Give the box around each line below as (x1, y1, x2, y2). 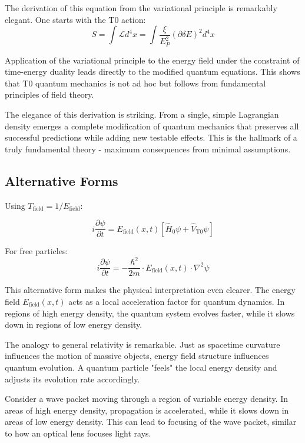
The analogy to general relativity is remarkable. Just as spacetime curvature (5, 338, 280, 350)
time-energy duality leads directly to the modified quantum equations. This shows (5, 65, 300, 78)
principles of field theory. (5, 88, 94, 101)
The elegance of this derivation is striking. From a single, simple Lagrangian (5, 108, 279, 120)
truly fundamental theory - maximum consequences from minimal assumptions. (5, 142, 291, 155)
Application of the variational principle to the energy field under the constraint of (5, 54, 300, 66)
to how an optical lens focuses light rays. (5, 427, 151, 439)
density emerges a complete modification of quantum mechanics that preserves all (5, 119, 299, 132)
